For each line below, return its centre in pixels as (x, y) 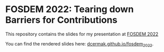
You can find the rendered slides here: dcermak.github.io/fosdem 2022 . (79, 44)
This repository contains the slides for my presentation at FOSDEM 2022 (82, 34)
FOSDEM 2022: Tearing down (70, 9)
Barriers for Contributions (61, 20)
